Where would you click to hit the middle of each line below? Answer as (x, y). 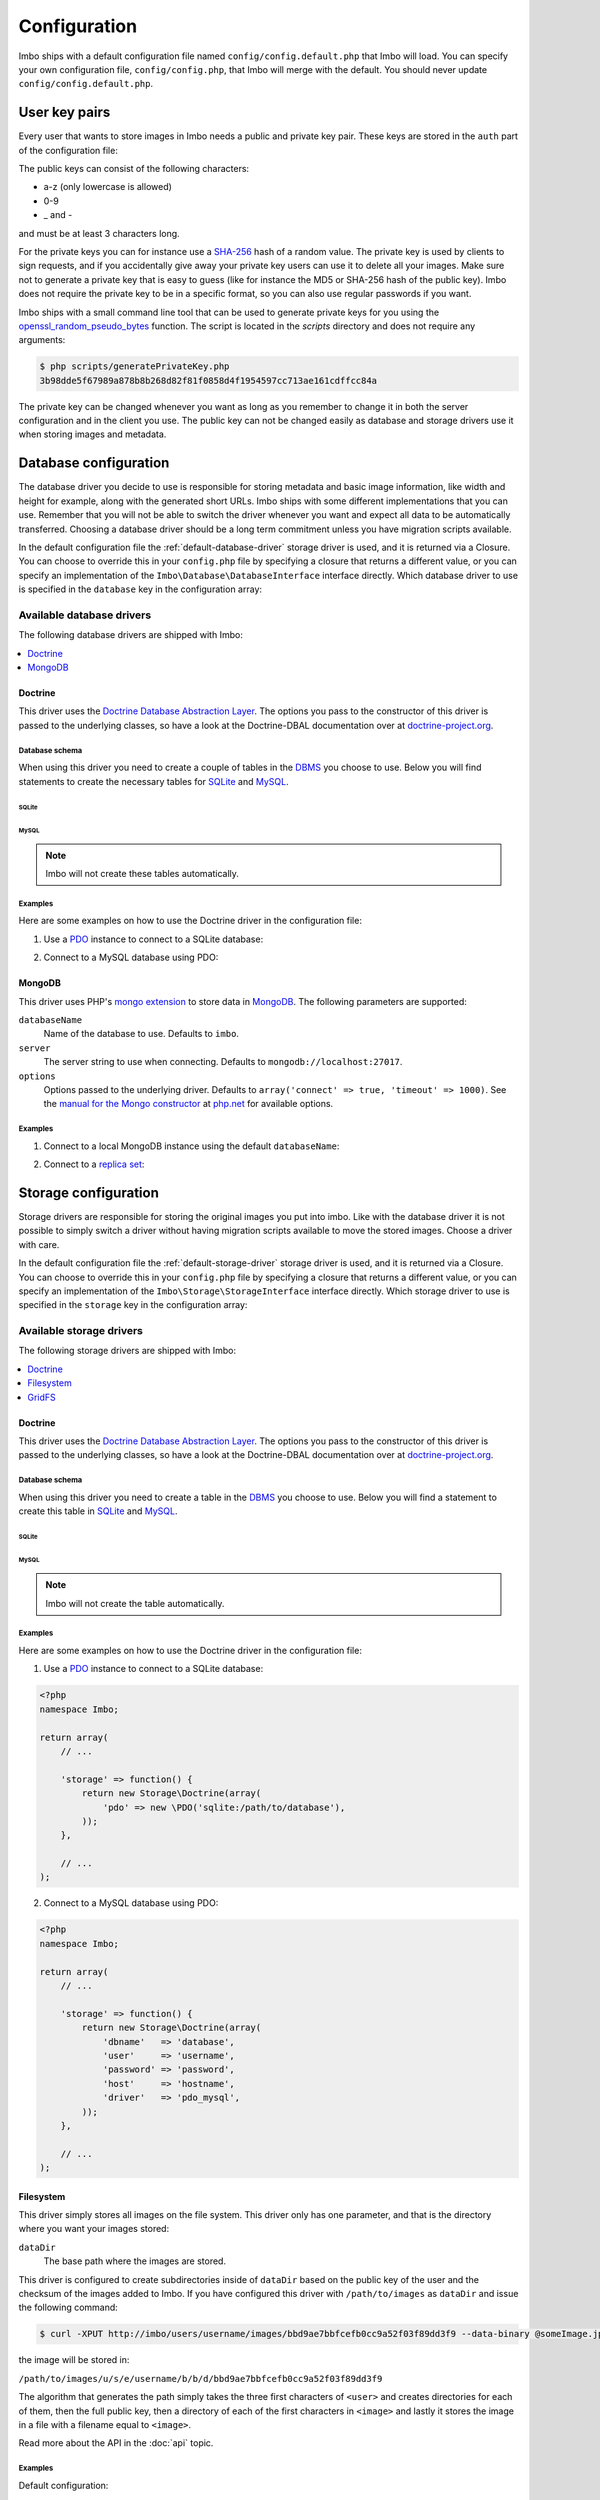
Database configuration (94, 463)
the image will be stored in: (74, 2360)
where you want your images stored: (94, 2229)
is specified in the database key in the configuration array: (140, 589)
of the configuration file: (68, 150)
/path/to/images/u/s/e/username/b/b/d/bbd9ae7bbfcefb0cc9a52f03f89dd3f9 (200, 2378)
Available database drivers (85, 615)
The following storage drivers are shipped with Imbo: (127, 1351)
